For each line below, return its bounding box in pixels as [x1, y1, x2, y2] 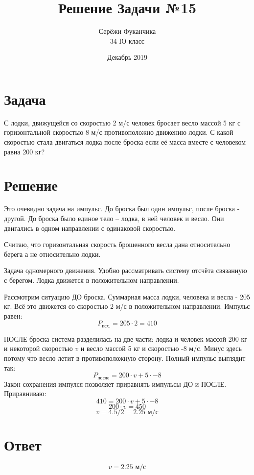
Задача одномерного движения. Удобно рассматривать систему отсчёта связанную [4, 265, 247, 275]
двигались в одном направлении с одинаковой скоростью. [4, 223, 176, 233]
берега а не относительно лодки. [4, 249, 101, 259]
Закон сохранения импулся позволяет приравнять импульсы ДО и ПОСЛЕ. [4, 378, 227, 389]
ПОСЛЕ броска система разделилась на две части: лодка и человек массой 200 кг [4, 333, 247, 344]
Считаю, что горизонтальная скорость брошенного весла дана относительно [4, 239, 231, 250]
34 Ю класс [110, 35, 145, 46]
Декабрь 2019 [107, 52, 147, 62]
